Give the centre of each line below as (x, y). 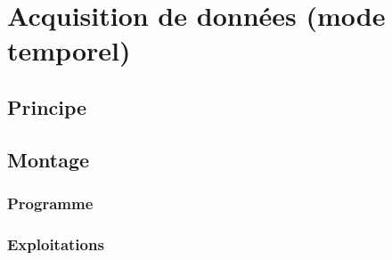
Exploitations (56, 244)
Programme (50, 203)
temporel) (69, 50)
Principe (47, 106)
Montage (49, 159)
